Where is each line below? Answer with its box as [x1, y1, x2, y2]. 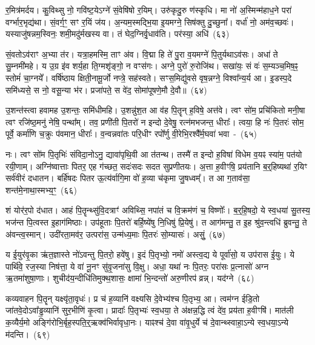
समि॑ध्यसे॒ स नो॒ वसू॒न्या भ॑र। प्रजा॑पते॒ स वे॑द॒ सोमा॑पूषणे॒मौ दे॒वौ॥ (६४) [5, 83, 207, 96]
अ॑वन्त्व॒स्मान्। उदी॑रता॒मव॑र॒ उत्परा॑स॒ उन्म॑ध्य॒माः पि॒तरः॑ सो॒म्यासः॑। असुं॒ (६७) [5, 227, 225, 240]
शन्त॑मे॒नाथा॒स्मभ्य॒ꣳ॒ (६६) [5, 183, 77, 196]
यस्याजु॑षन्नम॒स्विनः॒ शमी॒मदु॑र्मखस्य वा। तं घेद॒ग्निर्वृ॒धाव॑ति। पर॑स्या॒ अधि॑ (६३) [5, 27, 230, 40]
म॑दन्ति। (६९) [5, 327, 50, 340]
